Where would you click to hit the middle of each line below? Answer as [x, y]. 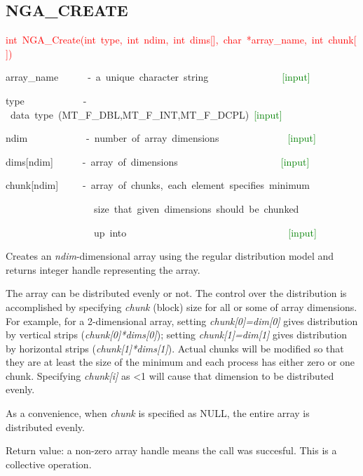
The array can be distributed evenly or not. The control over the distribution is [176, 293]
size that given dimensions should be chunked [196, 208]
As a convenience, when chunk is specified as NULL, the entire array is [158, 413]
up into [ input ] [205, 232]
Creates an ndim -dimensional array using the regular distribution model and [170, 256]
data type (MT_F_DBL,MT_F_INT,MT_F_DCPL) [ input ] [146, 114]
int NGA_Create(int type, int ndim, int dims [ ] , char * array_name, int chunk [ [181, 40]
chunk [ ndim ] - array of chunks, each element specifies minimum [158, 185]
